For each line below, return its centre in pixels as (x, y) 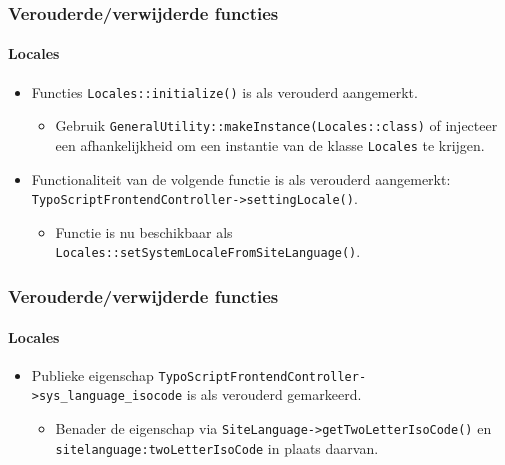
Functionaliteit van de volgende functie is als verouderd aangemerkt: (241, 178)
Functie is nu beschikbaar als (144, 231)
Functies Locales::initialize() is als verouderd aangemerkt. (224, 91)
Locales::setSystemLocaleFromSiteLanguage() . (208, 251)
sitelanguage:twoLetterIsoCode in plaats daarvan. (217, 447)
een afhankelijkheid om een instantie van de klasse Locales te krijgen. (270, 144)
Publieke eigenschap (92, 374)
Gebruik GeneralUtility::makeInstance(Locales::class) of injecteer (276, 125)
